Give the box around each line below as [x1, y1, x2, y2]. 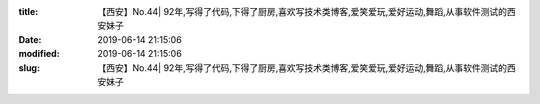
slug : [18, 61, 40, 74]
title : [18, 6, 39, 17]
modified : [18, 48, 60, 60]
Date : [18, 33, 42, 45]
